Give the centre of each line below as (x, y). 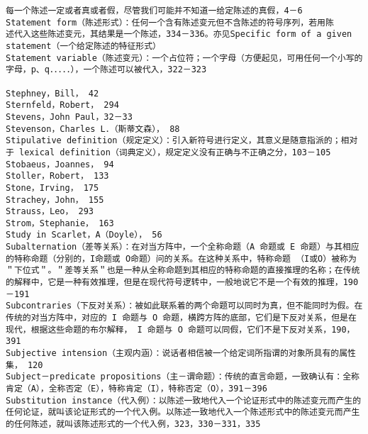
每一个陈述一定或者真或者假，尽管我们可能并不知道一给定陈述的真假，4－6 (154, 11)
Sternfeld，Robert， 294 (62, 105)
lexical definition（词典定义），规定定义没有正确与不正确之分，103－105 (175, 152)
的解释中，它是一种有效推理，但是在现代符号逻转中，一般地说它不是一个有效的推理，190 (182, 283)
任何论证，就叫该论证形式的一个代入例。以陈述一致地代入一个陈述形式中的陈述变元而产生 (183, 412)
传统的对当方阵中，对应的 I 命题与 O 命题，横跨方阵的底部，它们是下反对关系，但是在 (181, 318)
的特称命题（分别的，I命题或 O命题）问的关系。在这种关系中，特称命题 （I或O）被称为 (181, 258)
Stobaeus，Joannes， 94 (60, 164)
